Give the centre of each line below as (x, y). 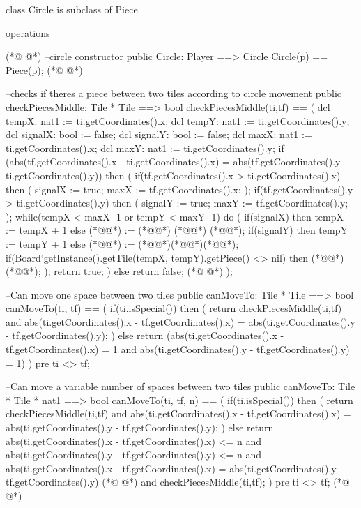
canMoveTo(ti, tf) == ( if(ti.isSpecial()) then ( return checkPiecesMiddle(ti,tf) (174, 308)
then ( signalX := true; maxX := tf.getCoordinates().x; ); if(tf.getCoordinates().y (179, 189)
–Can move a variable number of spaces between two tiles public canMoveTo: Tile (180, 386)
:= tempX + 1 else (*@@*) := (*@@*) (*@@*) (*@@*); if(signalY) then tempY (177, 230)
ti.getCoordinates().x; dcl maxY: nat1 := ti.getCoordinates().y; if (145, 148)
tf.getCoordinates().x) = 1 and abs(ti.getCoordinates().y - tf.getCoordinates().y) (178, 349)
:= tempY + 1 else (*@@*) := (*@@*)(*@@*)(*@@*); (122, 243)
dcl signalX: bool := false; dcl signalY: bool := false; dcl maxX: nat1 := (159, 134)
